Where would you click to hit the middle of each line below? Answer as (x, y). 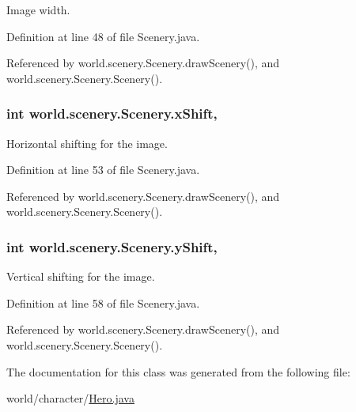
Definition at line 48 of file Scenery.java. (103, 36)
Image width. (38, 9)
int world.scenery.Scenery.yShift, (112, 246)
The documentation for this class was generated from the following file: (178, 371)
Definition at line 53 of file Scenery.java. (103, 170)
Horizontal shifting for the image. (87, 143)
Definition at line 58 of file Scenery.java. (103, 302)
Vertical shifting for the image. (81, 276)
